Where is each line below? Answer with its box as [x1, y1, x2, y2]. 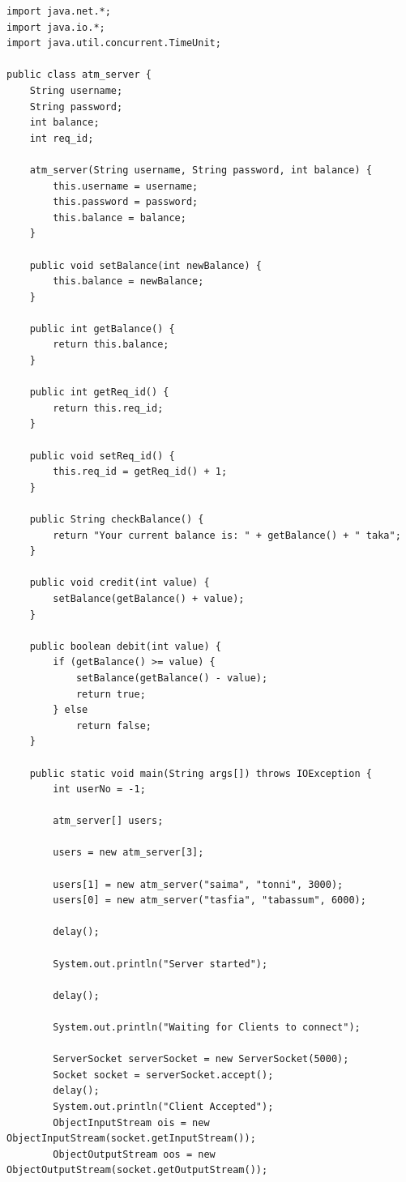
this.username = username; [53, 180, 199, 192]
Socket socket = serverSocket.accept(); [53, 1069, 274, 1081]
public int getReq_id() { [29, 386, 169, 399]
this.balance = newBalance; [53, 275, 204, 288]
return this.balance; [53, 339, 169, 351]
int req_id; [29, 132, 94, 144]
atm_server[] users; [53, 815, 164, 827]
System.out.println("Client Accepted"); [53, 1100, 274, 1112]
